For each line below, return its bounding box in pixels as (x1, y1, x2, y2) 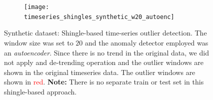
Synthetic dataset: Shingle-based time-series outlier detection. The (4, 27, 207, 38)
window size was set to (4, 37, 73, 47)
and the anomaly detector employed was (84, 37, 208, 47)
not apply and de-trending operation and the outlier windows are (4, 57, 203, 67)
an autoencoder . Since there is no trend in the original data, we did (4, 47, 209, 57)
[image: (24, 3, 49, 10)
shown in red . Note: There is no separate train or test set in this (4, 76, 204, 87)
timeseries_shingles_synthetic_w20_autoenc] (24, 13, 174, 20)
